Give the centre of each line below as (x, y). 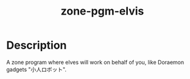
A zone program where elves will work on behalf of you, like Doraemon (95, 62)
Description (37, 45)
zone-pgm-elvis (102, 11)
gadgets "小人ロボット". (37, 69)
